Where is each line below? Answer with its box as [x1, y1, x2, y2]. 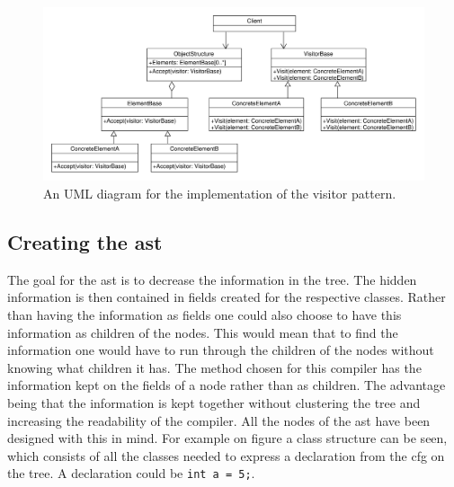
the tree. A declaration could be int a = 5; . [7, 464, 255, 483]
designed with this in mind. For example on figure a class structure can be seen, [7, 429, 448, 447]
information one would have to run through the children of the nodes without [7, 341, 434, 359]
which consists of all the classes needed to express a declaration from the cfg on [7, 446, 445, 465]
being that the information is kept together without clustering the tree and [7, 393, 421, 412]
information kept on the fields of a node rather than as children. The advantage [7, 376, 446, 394]
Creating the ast [7, 227, 163, 255]
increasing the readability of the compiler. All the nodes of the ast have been [7, 411, 431, 429]
